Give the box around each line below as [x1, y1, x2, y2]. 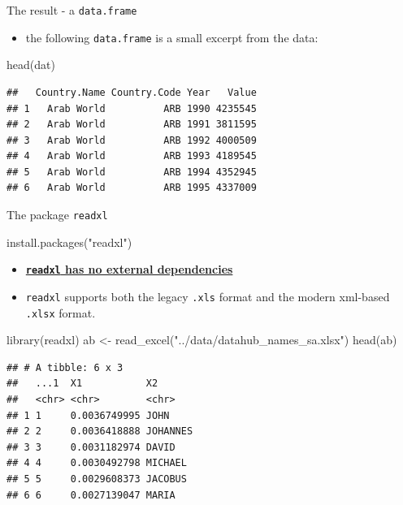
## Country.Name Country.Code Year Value [6, 86, 257, 98]
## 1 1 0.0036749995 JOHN [6, 409, 170, 421]
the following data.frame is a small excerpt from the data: [25, 28, 318, 45]
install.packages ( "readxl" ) [6, 233, 132, 250]
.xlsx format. [25, 304, 96, 321]
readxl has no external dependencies [25, 261, 233, 278]
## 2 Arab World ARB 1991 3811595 [6, 119, 257, 131]
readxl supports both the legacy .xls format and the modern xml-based [25, 287, 390, 304]
